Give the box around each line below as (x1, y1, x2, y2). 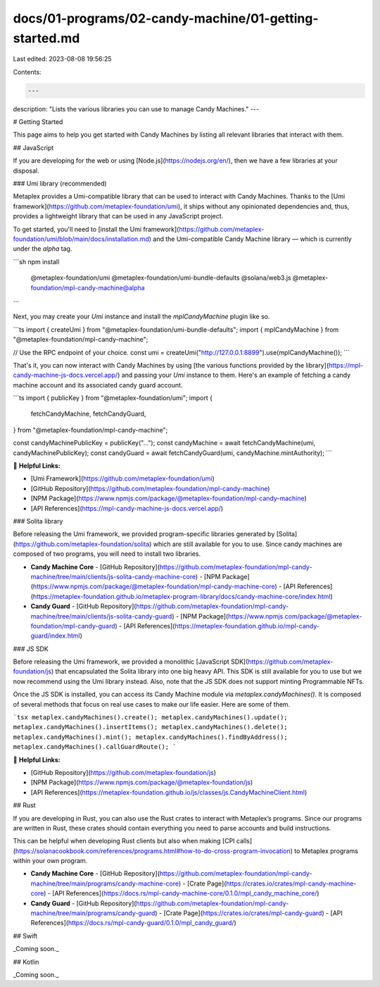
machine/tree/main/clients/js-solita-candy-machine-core (30, 572, 196, 581)
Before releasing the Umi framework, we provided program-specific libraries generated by (13, 530, 275, 538)
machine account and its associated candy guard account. (13, 380, 183, 389)
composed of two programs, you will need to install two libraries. (13, 550, 201, 558)
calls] (236, 837, 253, 845)
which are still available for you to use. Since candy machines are (153, 540, 343, 548)
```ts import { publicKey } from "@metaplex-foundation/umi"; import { (13, 394, 213, 402)
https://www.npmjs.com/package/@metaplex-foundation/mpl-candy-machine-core (32, 582, 275, 591)
